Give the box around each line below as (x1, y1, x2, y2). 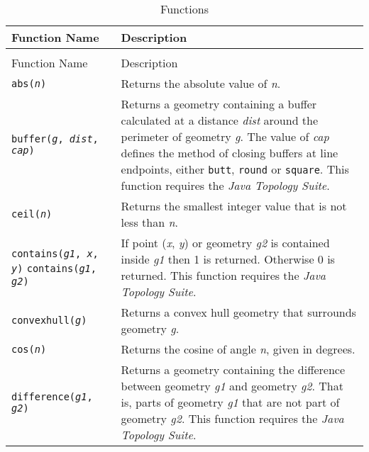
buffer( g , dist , (11, 133, 99, 145)
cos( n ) (11, 343, 47, 355)
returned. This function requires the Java (121, 267, 326, 283)
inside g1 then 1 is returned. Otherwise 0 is (121, 251, 335, 267)
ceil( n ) (11, 208, 53, 220)
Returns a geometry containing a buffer (121, 96, 317, 112)
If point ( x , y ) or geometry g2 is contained (121, 235, 330, 251)
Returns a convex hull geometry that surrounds (121, 304, 356, 320)
